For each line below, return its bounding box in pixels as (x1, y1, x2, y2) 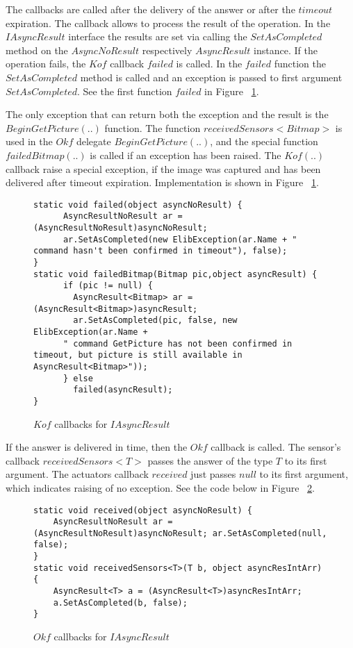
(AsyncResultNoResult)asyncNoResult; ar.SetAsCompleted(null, (33, 528, 327, 538)
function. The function (104, 120, 201, 135)
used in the (6, 134, 53, 149)
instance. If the (254, 42, 318, 57)
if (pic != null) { (63, 281, 153, 291)
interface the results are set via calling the (68, 29, 247, 44)
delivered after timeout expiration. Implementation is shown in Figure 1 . (6, 175, 319, 190)
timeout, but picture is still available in (33, 350, 243, 360)
